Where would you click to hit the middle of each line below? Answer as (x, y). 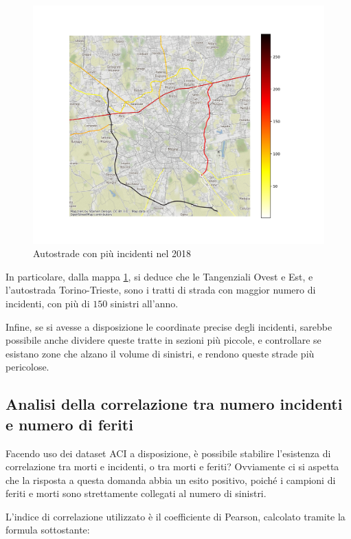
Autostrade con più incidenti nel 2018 (112, 253)
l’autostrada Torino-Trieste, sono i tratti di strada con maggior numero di (161, 290)
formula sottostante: (48, 530)
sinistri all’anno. (144, 303)
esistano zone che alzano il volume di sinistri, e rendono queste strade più (160, 353)
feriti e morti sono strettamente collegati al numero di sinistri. (136, 493)
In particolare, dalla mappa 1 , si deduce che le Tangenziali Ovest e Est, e (159, 276)
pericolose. (27, 367)
